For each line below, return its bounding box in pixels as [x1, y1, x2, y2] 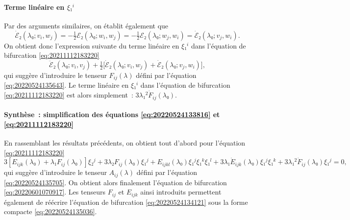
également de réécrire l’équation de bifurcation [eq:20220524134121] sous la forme [4, 196, 248, 207]
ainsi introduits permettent [140, 187, 222, 197]
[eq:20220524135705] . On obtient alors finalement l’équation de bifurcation [4, 177, 227, 187]
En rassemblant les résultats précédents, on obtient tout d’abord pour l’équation [4, 137, 246, 147]
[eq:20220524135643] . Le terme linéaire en [4, 80, 129, 90]
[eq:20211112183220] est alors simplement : [4, 90, 133, 100]
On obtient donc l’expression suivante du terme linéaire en [4, 40, 179, 50]
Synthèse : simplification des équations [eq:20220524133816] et [4, 109, 220, 120]
